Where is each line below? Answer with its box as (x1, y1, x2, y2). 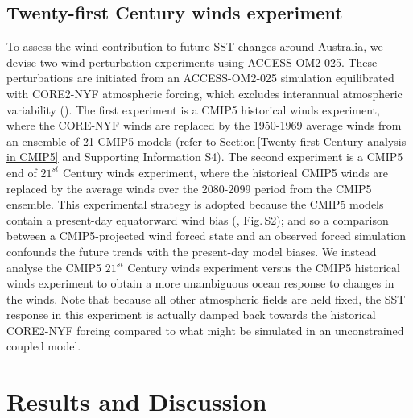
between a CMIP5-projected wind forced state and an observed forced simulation (6, 227, 407, 244)
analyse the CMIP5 (6, 259, 102, 275)
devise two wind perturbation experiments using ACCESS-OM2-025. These (6, 53, 378, 70)
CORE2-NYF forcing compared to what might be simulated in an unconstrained (6, 321, 404, 338)
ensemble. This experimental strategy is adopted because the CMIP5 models (6, 196, 384, 213)
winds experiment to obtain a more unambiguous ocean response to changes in (6, 275, 394, 292)
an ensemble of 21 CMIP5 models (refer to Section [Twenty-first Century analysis (6, 132, 407, 149)
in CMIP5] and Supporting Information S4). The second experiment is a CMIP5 (6, 148, 403, 165)
